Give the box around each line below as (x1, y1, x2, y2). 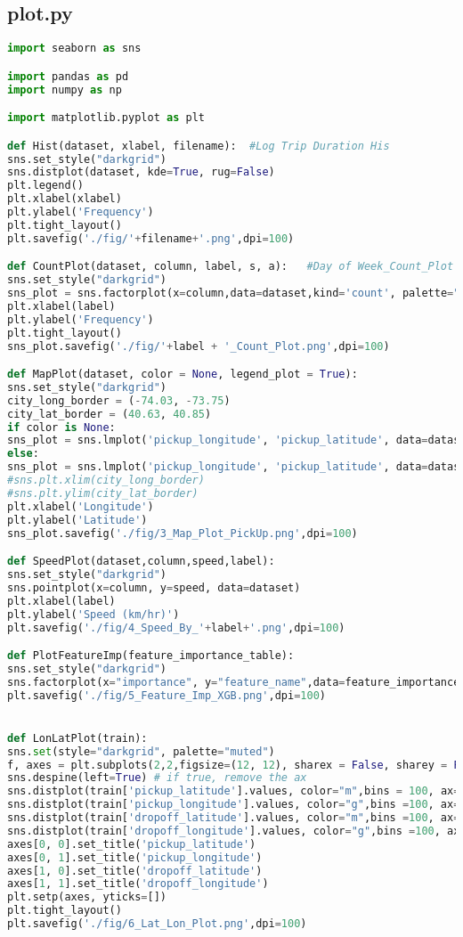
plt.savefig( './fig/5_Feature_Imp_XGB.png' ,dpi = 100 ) (7, 688, 326, 702)
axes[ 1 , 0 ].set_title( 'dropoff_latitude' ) (7, 864, 263, 877)
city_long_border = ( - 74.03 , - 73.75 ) (7, 394, 231, 407)
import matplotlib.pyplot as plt (7, 111, 205, 125)
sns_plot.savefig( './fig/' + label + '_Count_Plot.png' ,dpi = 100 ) (7, 339, 390, 353)
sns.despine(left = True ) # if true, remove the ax (7, 771, 307, 785)
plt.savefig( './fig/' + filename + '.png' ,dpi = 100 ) (7, 232, 295, 245)
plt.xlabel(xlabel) (7, 192, 122, 206)
